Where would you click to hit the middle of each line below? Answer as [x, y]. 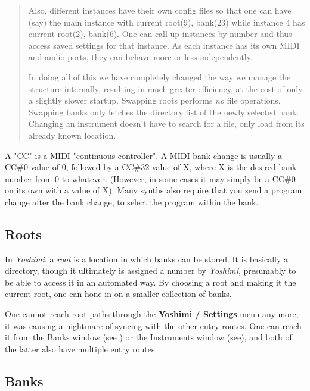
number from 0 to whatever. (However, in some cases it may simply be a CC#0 [150, 178]
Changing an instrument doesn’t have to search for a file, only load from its [166, 123]
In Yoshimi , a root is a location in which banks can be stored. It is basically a [146, 259]
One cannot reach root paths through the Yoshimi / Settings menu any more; [152, 314]
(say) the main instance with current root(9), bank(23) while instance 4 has [167, 22]
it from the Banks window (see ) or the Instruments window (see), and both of [148, 337]
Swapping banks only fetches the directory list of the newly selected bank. [164, 112]
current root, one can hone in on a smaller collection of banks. [118, 294]
